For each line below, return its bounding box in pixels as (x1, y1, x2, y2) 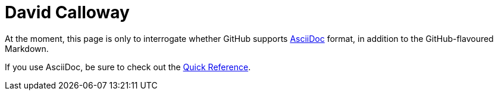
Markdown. (5, 43, 49, 54)
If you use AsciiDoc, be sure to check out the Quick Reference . (5, 61, 251, 72)
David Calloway (5, 2, 130, 22)
